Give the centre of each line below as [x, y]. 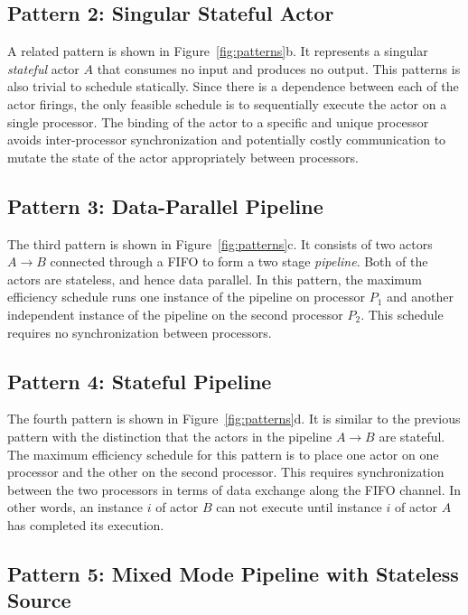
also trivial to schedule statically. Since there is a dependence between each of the [233, 86]
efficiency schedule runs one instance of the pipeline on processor [186, 297]
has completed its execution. [86, 524]
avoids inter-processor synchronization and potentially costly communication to [227, 140]
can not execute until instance [299, 507]
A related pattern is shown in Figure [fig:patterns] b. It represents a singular [218, 51]
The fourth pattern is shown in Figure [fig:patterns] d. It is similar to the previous [234, 419]
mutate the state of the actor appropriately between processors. [183, 157]
